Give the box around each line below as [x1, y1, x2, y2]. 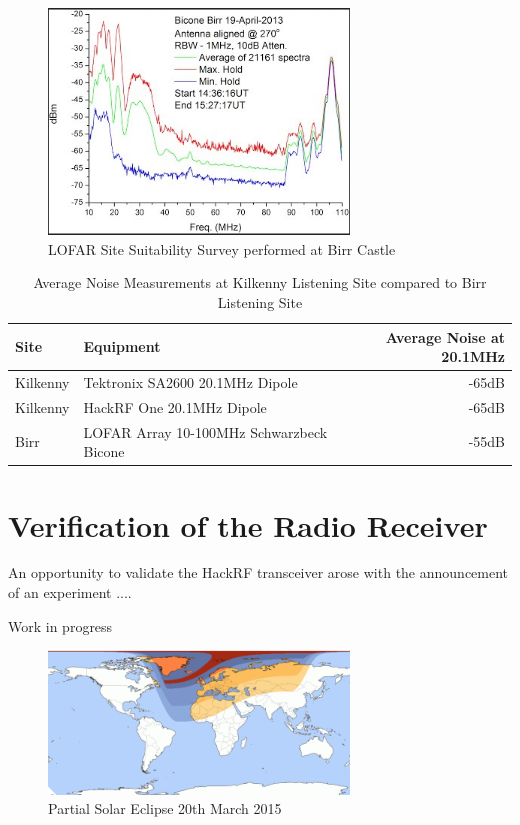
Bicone [83, 441, 125, 462]
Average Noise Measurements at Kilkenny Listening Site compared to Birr [33, 272, 487, 293]
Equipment [83, 336, 161, 357]
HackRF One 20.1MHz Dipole [83, 396, 267, 417]
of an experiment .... [8, 582, 132, 603]
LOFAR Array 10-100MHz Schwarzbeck [83, 421, 328, 442]
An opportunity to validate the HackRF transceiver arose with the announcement [8, 562, 509, 583]
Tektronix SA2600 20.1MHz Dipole [83, 371, 298, 392]
